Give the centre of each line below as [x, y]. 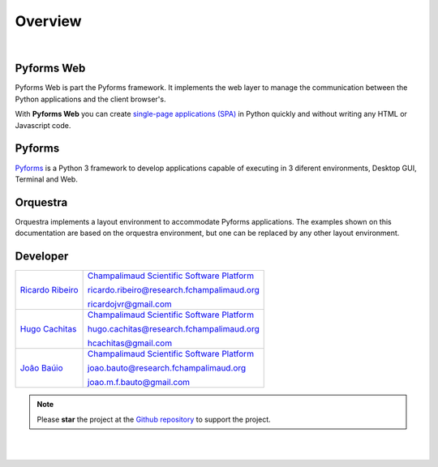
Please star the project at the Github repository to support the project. [154, 419]
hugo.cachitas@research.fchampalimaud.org [173, 329]
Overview [48, 21]
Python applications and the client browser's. [90, 99]
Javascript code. [43, 125]
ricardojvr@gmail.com [129, 304]
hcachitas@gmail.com [130, 343]
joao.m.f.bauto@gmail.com [139, 383]
